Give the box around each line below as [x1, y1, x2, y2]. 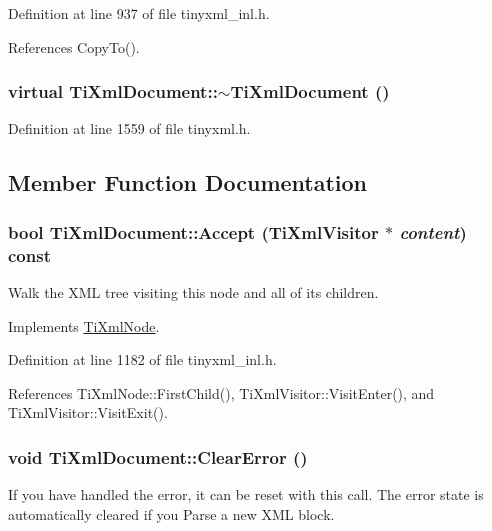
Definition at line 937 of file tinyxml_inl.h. [8, 3, 270, 23]
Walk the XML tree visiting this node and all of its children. [8, 281, 379, 302]
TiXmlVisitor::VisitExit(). [8, 402, 168, 423]
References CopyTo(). [8, 36, 140, 57]
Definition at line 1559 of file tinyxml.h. [8, 118, 251, 139]
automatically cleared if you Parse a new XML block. [8, 503, 335, 524]
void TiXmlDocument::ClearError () [8, 444, 308, 469]
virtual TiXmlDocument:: [8, 79, 218, 104]
